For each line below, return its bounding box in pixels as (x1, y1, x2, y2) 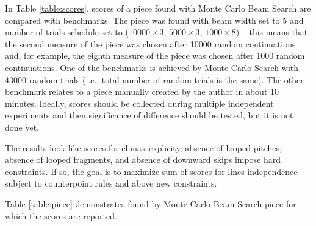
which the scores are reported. (5, 209, 117, 222)
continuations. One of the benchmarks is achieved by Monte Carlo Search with (5, 61, 299, 74)
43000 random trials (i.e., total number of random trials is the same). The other (5, 73, 304, 86)
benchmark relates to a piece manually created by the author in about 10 (5, 85, 279, 98)
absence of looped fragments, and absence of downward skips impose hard (5, 153, 281, 166)
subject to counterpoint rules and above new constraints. (5, 177, 217, 190)
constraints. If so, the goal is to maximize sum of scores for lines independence (5, 165, 298, 177)
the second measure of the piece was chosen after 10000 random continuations (5, 37, 296, 50)
